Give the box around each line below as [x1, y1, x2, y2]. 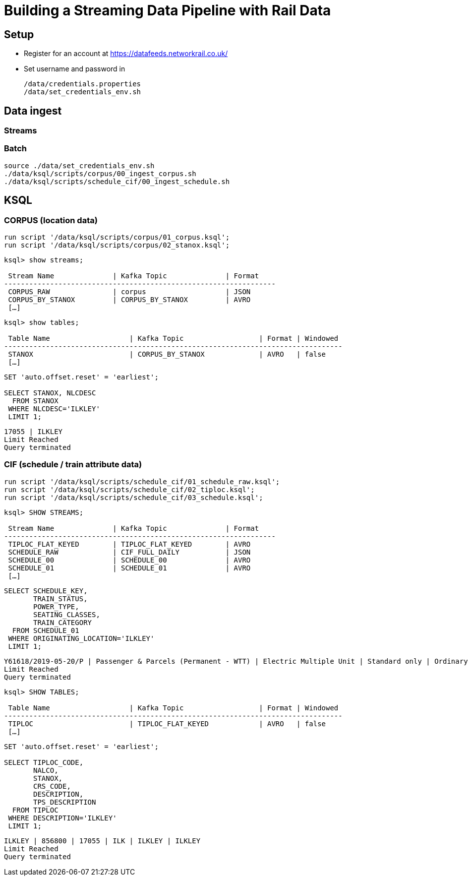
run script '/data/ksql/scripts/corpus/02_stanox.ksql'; [4, 241, 230, 249]
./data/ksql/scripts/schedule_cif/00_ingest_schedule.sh [4, 177, 230, 186]
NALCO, [33, 766, 58, 774]
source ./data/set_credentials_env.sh [4, 161, 155, 170]
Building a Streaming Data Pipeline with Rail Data [4, 2, 331, 19]
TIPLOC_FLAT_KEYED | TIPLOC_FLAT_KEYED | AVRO [8, 540, 251, 548]
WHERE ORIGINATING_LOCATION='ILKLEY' [8, 634, 155, 642]
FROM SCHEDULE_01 [12, 626, 79, 634]
